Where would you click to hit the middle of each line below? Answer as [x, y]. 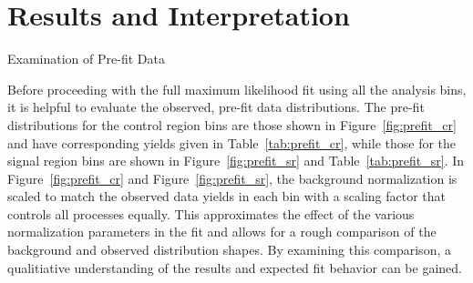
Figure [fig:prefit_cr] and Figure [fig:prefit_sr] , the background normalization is [232, 178]
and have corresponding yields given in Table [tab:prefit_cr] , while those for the [232, 142]
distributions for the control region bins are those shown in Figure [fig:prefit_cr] [232, 124]
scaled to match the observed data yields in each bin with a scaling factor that [227, 196]
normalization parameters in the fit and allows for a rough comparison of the [222, 232]
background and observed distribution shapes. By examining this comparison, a [229, 250]
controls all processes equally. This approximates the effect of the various [211, 213]
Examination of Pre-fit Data [86, 59]
